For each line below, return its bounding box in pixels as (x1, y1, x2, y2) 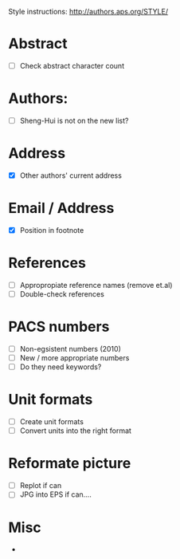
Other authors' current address (19, 171, 122, 180)
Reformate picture (8, 455, 131, 473)
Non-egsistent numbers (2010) (19, 344, 122, 353)
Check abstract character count (19, 61, 125, 70)
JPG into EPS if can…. (19, 490, 92, 499)
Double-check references (19, 289, 105, 298)
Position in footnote (19, 225, 84, 234)
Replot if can (19, 481, 62, 490)
